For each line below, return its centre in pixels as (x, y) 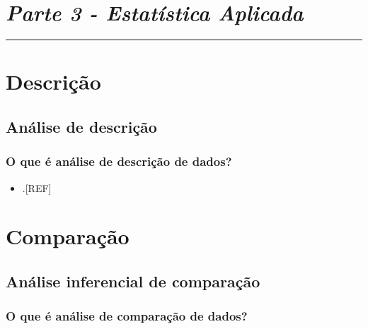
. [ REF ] (37, 187)
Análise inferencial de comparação (133, 281)
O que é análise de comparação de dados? (127, 316)
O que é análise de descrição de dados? (119, 161)
